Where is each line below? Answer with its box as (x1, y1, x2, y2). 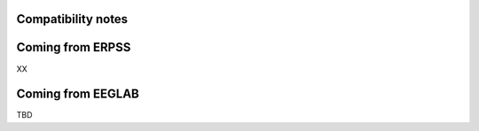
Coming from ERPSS (16, 40, 131, 55)
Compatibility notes (16, 12, 129, 27)
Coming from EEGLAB (16, 87, 139, 102)
